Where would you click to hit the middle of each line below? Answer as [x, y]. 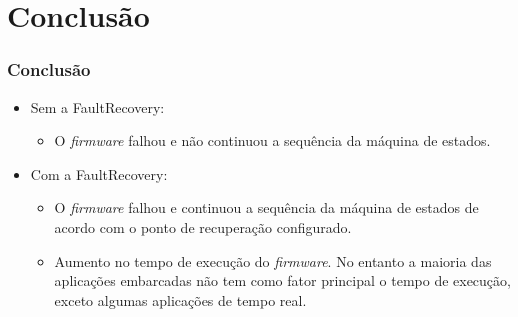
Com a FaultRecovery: [99, 173]
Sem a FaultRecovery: [97, 106]
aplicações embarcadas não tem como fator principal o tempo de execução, [282, 280]
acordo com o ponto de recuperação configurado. [203, 226]
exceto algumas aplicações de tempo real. [180, 299]
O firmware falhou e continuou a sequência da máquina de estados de [266, 207]
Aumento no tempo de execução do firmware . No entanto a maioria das [273, 260]
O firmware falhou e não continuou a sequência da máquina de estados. [272, 140]
